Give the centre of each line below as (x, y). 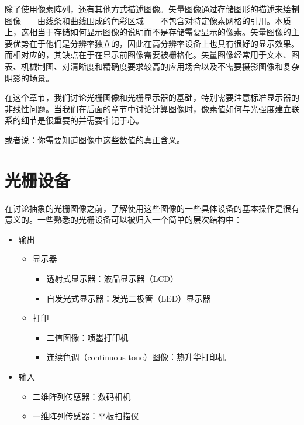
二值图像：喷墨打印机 (87, 337)
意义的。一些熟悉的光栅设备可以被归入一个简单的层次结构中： (123, 220)
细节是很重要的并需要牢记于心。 (82, 120)
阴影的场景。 (29, 77)
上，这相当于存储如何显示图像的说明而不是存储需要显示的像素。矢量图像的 (148, 32)
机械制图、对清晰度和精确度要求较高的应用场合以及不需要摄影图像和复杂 (160, 66)
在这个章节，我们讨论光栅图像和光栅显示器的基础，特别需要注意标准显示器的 (152, 97)
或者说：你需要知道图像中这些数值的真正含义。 (95, 139)
